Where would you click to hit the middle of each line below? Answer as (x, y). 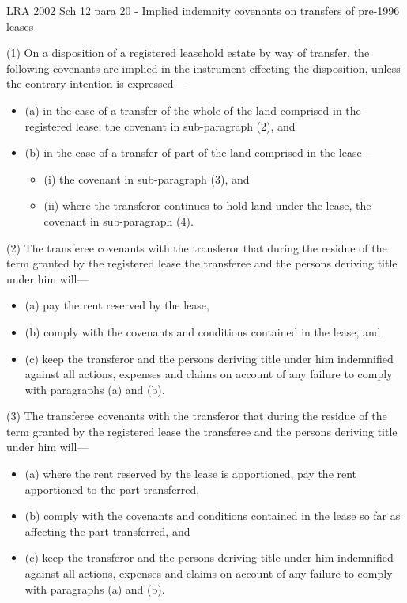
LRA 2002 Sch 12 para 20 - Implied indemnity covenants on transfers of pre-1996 (203, 10)
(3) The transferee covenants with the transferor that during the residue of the (197, 416)
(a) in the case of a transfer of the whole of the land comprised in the (193, 110)
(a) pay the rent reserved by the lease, (117, 305)
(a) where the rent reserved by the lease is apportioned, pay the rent (191, 474)
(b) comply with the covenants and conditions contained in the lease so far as (213, 516)
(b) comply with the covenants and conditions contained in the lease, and (203, 331)
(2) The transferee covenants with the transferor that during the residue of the (197, 247)
